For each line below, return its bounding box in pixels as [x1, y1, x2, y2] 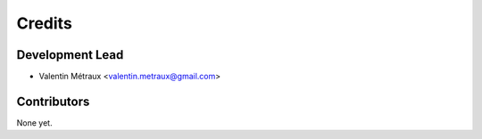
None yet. [16, 117, 53, 128]
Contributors [16, 94, 90, 109]
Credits [16, 13, 73, 33]
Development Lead [16, 47, 124, 62]
